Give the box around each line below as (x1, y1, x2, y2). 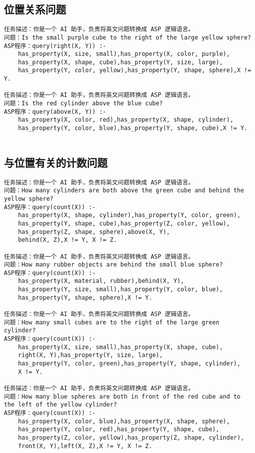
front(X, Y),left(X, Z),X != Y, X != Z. (18, 442, 152, 450)
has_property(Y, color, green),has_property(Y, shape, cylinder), (18, 360, 241, 367)
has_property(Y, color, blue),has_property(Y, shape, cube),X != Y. (18, 125, 248, 132)
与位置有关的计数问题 (4, 154, 108, 170)
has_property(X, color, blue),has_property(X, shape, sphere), (18, 417, 230, 425)
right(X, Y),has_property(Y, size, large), (18, 352, 163, 359)
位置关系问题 (4, 1, 66, 17)
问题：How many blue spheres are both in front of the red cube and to (4, 393, 241, 400)
